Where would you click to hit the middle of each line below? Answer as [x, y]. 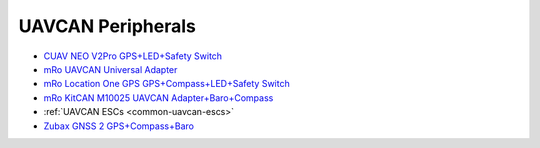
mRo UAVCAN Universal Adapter [110, 69]
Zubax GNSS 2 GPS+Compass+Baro [119, 126]
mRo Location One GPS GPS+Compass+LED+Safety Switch [166, 84]
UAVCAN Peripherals [107, 26]
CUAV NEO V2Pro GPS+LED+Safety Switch [133, 56]
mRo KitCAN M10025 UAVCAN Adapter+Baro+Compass [158, 97]
